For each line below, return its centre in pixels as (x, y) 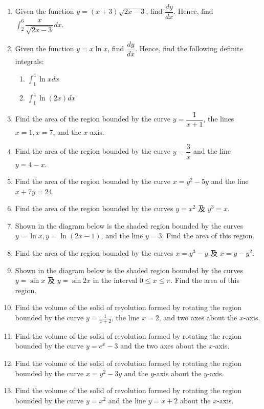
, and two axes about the (198, 318)
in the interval (115, 280)
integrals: (29, 61)
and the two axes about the (163, 346)
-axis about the (178, 373)
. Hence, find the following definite (189, 48)
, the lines (219, 119)
